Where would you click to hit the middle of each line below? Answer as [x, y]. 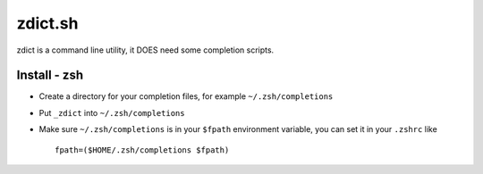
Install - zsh [50, 75]
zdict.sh [47, 23]
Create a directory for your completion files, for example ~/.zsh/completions [186, 96]
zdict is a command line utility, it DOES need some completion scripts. [145, 50]
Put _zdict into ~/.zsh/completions [112, 112]
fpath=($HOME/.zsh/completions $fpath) [142, 150]
